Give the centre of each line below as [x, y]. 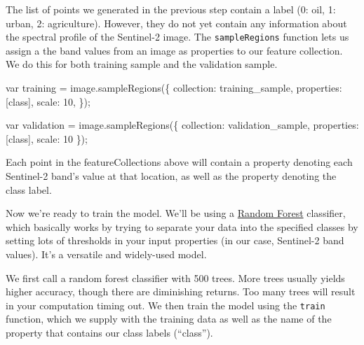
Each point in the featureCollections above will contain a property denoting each [179, 162]
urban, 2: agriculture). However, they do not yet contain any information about [176, 23]
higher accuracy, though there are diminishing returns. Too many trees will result [181, 291]
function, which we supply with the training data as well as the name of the [169, 319]
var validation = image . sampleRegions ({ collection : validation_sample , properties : [182, 125]
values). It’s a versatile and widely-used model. [106, 254]
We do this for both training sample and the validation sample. [142, 64]
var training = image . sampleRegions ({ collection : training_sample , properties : [174, 88]
